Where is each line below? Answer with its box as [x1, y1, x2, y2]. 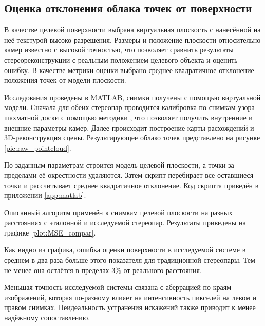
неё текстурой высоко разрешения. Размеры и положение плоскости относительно [4, 34, 261, 45]
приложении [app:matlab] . [4, 190, 86, 201]
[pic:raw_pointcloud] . [4, 142, 71, 153]
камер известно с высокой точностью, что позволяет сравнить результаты [4, 44, 234, 55]
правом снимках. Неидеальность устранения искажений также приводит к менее [4, 302, 256, 313]
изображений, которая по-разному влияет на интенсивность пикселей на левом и [4, 292, 257, 302]
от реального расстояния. [123, 264, 202, 275]
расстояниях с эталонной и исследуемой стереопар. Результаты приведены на [4, 217, 246, 228]
